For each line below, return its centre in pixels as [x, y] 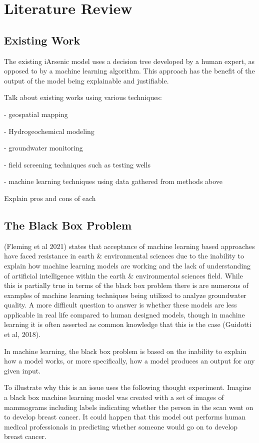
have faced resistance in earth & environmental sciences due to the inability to [124, 256]
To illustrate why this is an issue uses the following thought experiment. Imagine [128, 387]
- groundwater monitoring [43, 148]
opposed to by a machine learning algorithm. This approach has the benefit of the [129, 71]
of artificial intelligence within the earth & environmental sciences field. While [123, 275]
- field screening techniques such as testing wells [77, 164]
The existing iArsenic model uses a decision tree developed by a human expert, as [129, 61]
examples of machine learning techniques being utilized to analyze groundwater [125, 295]
